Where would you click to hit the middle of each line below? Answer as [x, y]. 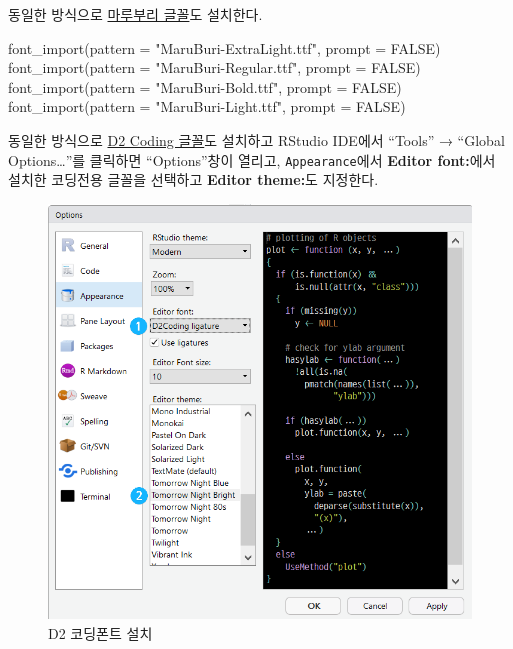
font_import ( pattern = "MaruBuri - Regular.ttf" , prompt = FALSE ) [214, 67]
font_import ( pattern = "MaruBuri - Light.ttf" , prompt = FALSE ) [207, 106]
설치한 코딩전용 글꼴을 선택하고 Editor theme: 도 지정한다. [193, 179]
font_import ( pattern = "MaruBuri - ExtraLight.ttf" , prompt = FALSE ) [224, 47]
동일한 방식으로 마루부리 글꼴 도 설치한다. [135, 14]
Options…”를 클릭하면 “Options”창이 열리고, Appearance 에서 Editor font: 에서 [252, 159]
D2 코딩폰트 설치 [100, 633]
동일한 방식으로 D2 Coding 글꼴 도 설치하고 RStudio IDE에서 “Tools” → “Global [256, 139]
